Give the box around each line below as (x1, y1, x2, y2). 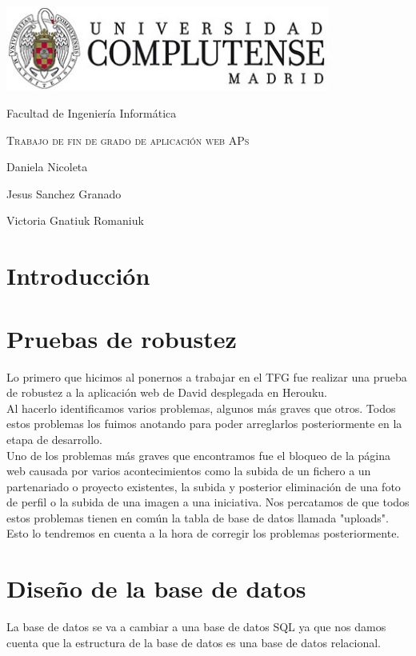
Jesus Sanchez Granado (6, 185, 122, 202)
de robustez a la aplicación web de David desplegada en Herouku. (6, 384, 327, 401)
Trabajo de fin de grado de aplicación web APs (6, 131, 250, 148)
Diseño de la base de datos (6, 572, 306, 605)
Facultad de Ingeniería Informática (6, 105, 177, 122)
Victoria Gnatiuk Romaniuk (6, 212, 144, 229)
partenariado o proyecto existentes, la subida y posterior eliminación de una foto (6, 478, 401, 494)
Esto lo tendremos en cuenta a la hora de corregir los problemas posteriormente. (6, 525, 400, 542)
